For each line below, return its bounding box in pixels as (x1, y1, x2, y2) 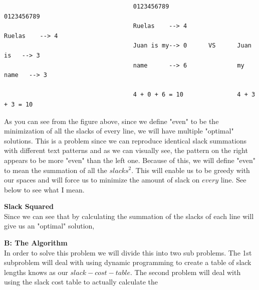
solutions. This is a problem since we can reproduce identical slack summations (4, 135, 247, 145)
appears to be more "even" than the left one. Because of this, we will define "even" (4, 154, 256, 165)
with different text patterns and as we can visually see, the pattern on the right (4, 145, 248, 155)
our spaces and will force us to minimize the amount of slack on (4, 174, 200, 185)
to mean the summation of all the (4, 164, 107, 175)
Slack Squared (4, 201, 54, 211)
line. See (220, 174, 246, 185)
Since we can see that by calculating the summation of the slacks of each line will (4, 210, 254, 221)
